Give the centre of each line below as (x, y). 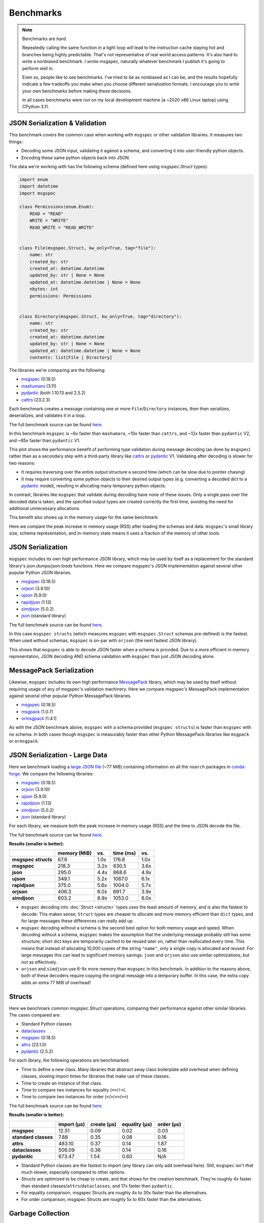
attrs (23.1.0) (34, 1044)
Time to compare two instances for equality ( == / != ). (74, 1090)
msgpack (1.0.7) (37, 711)
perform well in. (38, 68)
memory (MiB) (75, 853)
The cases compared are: (35, 1015)
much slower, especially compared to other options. (73, 1172)
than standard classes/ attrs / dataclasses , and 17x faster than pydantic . (97, 1186)
